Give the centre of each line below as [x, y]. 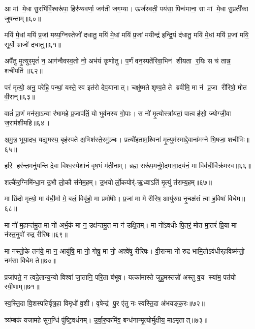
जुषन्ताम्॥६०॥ [23, 18]
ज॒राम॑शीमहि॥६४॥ [27, 123]
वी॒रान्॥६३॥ [20, 97]
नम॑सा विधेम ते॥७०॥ [31, 260]
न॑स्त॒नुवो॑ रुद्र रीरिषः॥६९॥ [36, 234]
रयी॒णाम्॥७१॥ [22, 286]
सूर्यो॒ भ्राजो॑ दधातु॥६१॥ [33, 44]
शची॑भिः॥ [239, 139]
